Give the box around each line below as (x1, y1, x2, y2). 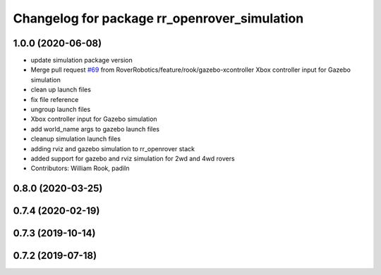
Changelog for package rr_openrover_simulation (13, 11, 304, 26)
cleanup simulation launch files (30, 134, 121, 143)
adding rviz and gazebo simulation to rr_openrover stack (30, 144, 195, 153)
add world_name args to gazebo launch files (30, 124, 160, 133)
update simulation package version (30, 56, 133, 65)
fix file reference (30, 95, 79, 103)
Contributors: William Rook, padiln (30, 164, 130, 172)
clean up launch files (30, 85, 92, 94)
